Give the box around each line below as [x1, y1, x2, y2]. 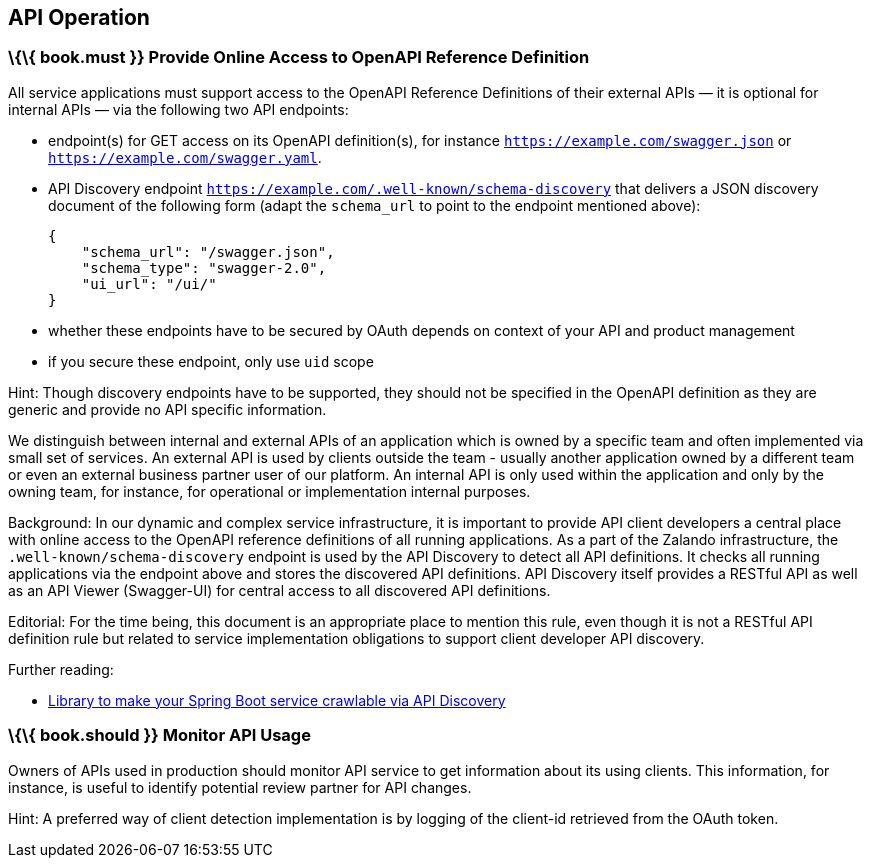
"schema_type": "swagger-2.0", [81, 259, 327, 276]
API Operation [8, 5, 150, 30]
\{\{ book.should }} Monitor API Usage [8, 725, 311, 746]
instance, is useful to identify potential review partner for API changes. [8, 778, 472, 796]
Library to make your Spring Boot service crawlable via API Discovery [48, 691, 506, 709]
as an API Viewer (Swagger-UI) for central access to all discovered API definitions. [8, 581, 551, 599]
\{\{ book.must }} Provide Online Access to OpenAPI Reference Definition [8, 47, 590, 68]
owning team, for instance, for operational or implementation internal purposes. [8, 482, 531, 500]
